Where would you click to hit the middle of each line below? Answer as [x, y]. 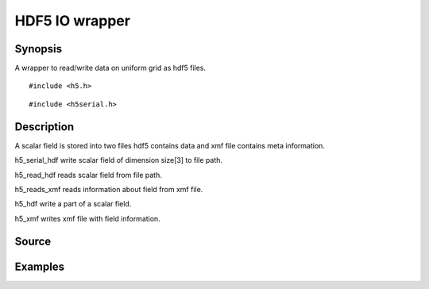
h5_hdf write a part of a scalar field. [73, 204]
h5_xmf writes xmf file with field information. [87, 218]
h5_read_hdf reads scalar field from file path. [88, 175]
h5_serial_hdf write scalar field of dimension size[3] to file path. [118, 160]
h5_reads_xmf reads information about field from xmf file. [109, 189]
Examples [40, 266]
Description [44, 127]
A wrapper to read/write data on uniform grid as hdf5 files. [110, 68]
